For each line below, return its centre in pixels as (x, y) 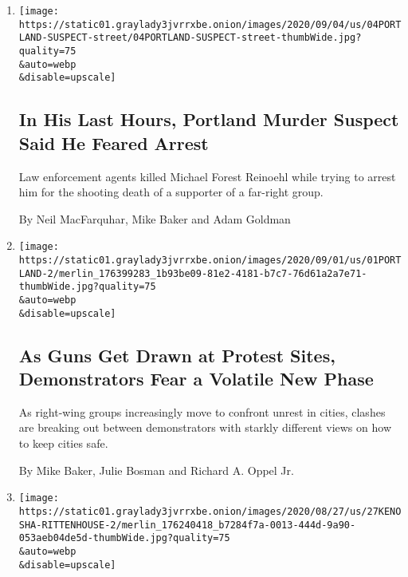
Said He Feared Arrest (114, 142)
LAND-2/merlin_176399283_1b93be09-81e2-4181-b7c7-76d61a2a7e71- (193, 273)
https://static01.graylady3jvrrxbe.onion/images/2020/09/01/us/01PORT (210, 260)
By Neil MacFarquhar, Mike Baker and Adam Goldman (155, 218)
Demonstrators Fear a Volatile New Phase (196, 379)
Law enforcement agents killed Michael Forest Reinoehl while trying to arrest (207, 176)
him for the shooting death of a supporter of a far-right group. (171, 192)
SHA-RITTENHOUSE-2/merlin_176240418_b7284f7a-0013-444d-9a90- (187, 525)
